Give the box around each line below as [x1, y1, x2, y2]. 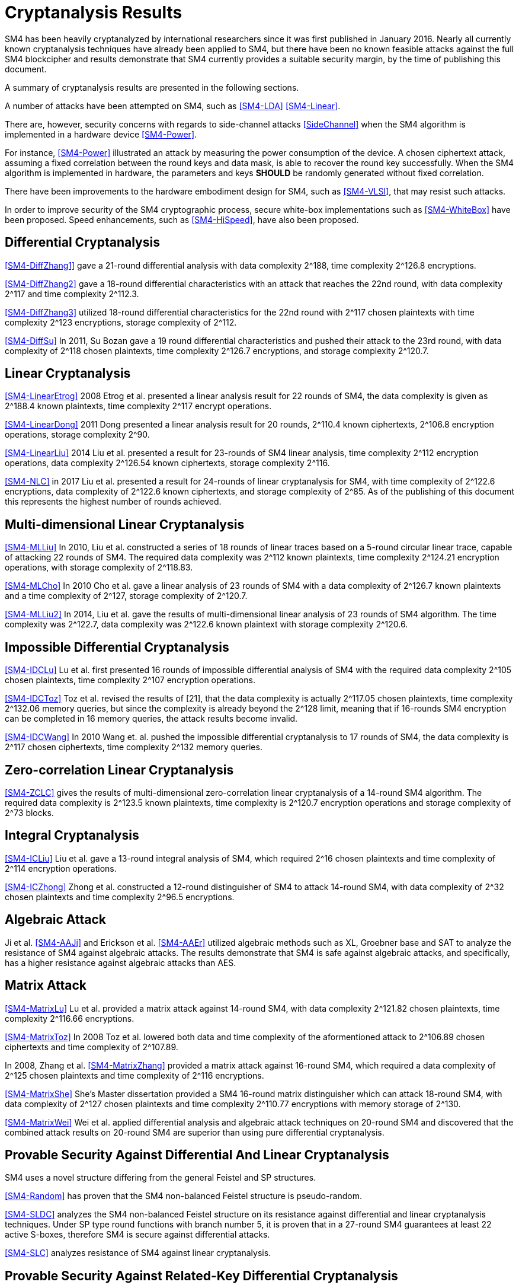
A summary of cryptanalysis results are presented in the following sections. [5, 82, 299, 93]
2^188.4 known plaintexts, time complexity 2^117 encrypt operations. [5, 401, 272, 412]
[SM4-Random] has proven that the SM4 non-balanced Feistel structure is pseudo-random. [5, 1191, 362, 1201]
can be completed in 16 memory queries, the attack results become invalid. [5, 713, 298, 724]
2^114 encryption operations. [5, 863, 117, 873]
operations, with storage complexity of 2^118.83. [5, 562, 193, 573]
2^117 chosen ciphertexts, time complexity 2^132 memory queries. [5, 742, 262, 753]
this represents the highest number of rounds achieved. [5, 496, 222, 507]
